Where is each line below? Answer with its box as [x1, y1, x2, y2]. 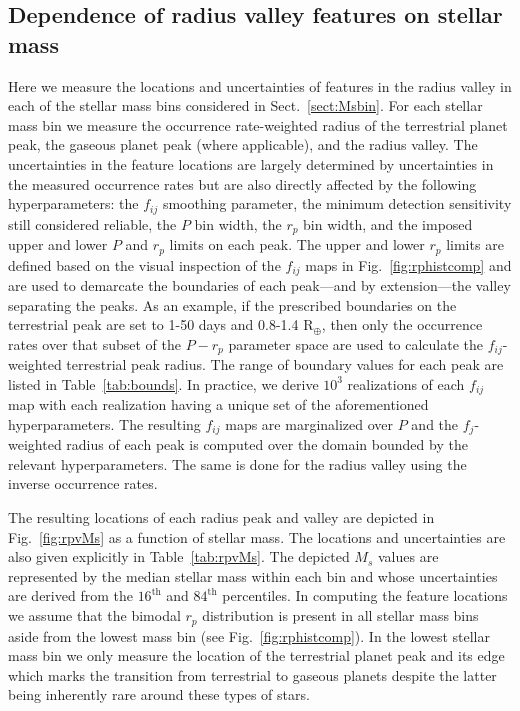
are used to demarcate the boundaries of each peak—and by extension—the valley [8, 274, 511, 295]
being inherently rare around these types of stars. [8, 684, 310, 705]
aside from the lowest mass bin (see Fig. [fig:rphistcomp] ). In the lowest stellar [8, 625, 490, 646]
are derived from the [8, 585, 133, 606]
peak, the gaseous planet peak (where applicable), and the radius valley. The [8, 134, 478, 155]
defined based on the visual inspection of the [8, 254, 281, 275]
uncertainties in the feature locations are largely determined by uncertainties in [8, 153, 494, 174]
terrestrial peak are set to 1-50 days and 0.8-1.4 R [8, 314, 314, 335]
